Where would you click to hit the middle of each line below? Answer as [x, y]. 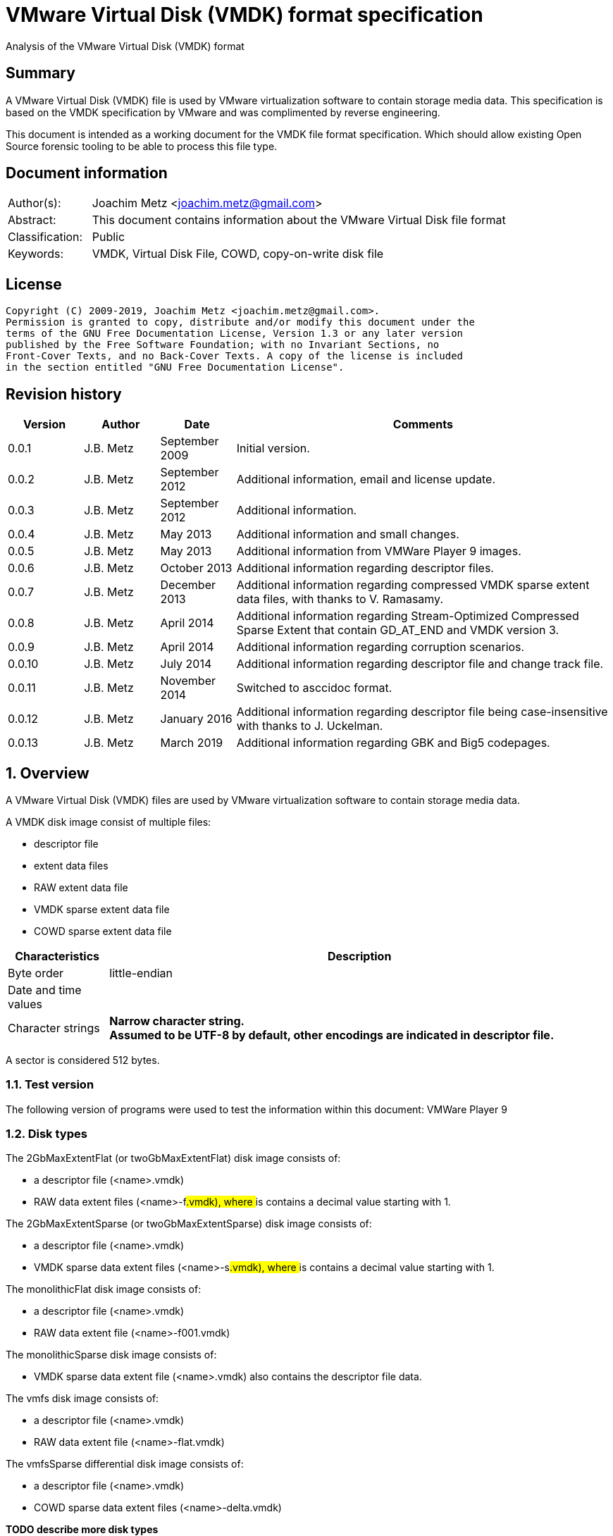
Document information [87, 173]
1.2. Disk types [47, 1134]
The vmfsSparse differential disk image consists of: [125, 1464]
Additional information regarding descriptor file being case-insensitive [422, 712]
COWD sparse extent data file [103, 931]
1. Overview [48, 773]
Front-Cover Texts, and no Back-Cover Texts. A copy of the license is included [235, 356]
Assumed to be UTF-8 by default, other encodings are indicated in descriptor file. [332, 1035]
